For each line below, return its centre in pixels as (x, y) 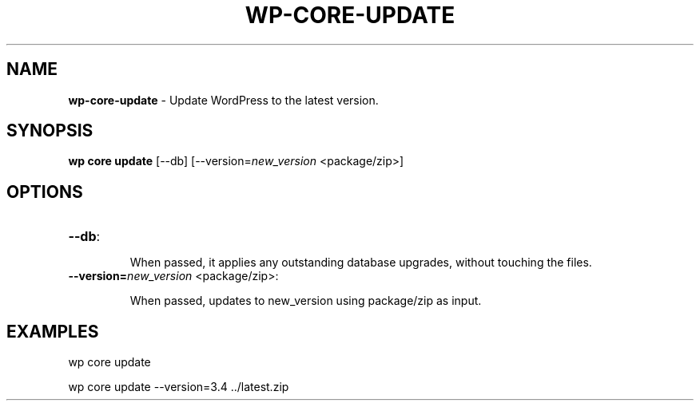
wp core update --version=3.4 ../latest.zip (179, 387)
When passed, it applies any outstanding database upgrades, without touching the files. (361, 263)
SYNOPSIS (50, 131)
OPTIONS (45, 192)
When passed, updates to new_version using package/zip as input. (306, 301)
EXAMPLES (53, 331)
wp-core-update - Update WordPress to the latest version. (223, 100)
